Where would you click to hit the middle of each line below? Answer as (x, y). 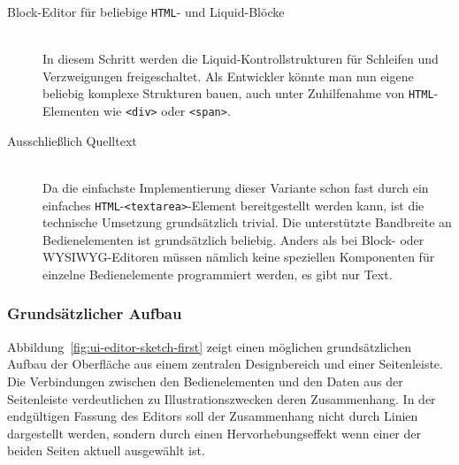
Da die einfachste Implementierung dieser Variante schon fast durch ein (236, 187)
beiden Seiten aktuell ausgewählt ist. (106, 450)
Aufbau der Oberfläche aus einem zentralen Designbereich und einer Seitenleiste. (225, 364)
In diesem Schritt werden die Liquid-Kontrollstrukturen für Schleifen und (241, 59)
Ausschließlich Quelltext (72, 140)
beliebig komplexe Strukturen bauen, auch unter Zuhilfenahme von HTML (238, 93)
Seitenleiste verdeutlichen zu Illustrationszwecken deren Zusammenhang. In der (222, 398)
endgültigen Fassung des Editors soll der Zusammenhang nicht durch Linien (213, 416)
